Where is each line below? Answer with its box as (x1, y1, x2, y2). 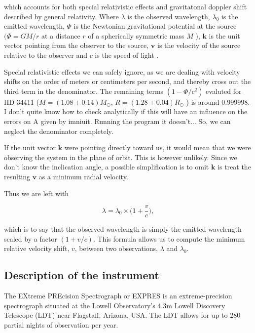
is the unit (209, 30, 240, 41)
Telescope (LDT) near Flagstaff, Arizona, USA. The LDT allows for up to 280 (4, 310, 241, 320)
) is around (186, 96, 219, 107)
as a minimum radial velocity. (38, 171, 128, 181)
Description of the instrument (4, 267, 159, 283)
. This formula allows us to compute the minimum (93, 233, 245, 244)
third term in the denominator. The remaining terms (4, 85, 164, 96)
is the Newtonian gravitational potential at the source (73, 21, 237, 31)
